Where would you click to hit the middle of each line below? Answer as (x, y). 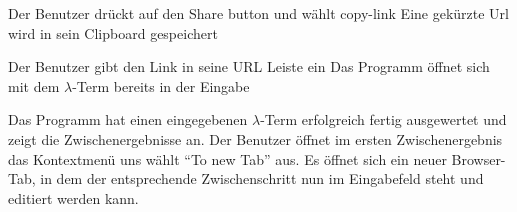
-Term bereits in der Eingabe (161, 85)
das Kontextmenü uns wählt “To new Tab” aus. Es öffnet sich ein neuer (227, 158)
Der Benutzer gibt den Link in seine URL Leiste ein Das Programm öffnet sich (249, 66)
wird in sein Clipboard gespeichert (113, 32)
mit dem (34, 85)
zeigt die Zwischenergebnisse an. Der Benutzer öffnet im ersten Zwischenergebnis (255, 138)
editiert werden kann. (73, 197)
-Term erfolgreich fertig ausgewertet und (383, 119)
